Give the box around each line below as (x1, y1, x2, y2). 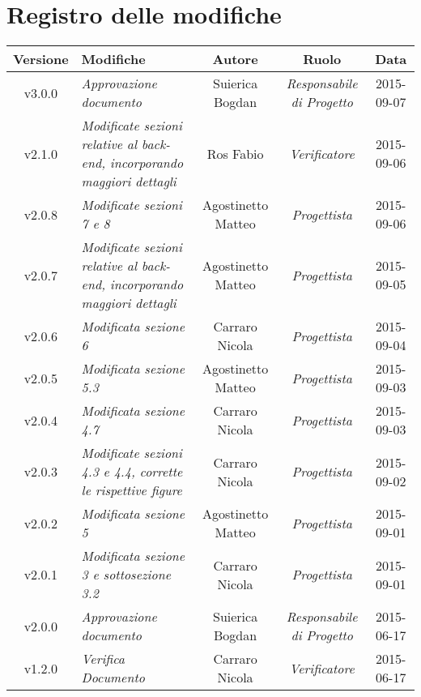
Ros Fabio (206, 143, 264, 163)
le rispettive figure (81, 481, 182, 500)
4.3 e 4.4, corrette (81, 462, 183, 481)
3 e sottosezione (81, 565, 172, 584)
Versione (13, 49, 69, 69)
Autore (212, 49, 258, 69)
